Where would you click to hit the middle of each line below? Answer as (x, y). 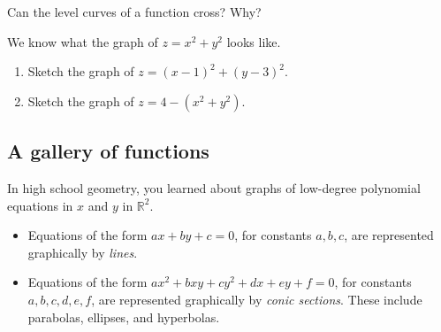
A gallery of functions (108, 151)
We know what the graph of (83, 41)
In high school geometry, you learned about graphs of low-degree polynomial (214, 187)
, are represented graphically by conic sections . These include (257, 299)
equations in (40, 205)
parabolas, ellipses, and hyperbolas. (124, 317)
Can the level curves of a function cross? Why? (134, 12)
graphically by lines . (83, 252)
